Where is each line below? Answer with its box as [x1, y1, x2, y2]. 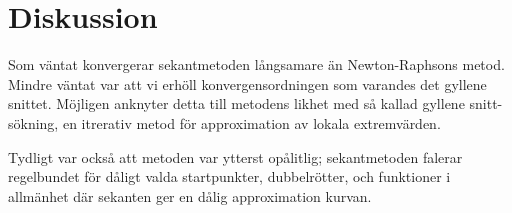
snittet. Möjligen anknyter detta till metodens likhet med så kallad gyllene [8, 93, 465, 114]
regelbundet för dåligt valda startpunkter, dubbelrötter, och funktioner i [8, 166, 451, 187]
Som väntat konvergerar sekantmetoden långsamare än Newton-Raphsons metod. [8, 54, 505, 75]
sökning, [8, 112, 59, 133]
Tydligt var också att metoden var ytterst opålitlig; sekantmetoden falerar [8, 146, 463, 167]
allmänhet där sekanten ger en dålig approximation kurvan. [8, 185, 372, 206]
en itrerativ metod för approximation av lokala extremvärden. [62, 112, 441, 133]
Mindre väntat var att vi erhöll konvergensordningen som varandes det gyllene [8, 73, 487, 94]
